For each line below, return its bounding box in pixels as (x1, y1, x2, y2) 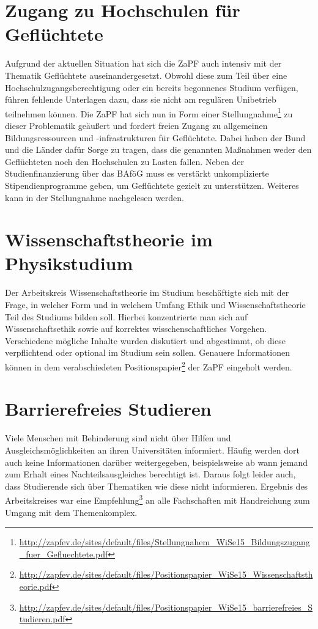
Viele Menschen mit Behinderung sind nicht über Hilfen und (5, 432, 231, 444)
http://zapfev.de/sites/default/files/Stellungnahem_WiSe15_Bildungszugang (19, 535, 310, 548)
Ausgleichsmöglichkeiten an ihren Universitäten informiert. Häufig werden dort (5, 443, 300, 456)
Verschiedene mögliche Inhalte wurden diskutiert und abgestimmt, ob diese (5, 334, 286, 347)
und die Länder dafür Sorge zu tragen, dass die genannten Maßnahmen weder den (5, 143, 312, 156)
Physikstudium (5, 251, 133, 276)
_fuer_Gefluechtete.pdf (19, 547, 108, 560)
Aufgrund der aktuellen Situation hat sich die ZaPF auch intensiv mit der (5, 57, 282, 70)
